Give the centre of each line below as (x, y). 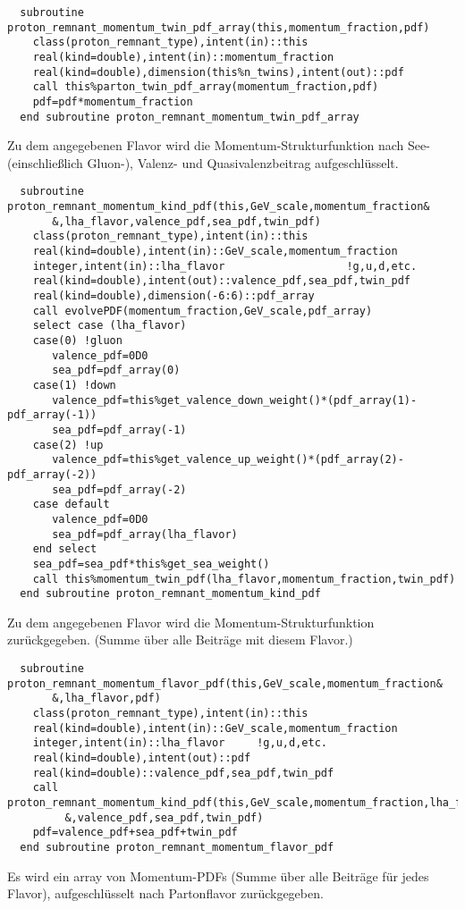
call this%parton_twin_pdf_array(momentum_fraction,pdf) (206, 87)
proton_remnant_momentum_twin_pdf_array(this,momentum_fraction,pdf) (219, 27)
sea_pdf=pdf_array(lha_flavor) (145, 534)
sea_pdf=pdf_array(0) (116, 370)
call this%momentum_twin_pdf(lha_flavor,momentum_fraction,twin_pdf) (244, 579)
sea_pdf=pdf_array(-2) (119, 489)
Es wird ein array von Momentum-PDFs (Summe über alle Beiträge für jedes (218, 875)
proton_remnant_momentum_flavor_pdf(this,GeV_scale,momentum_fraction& (225, 683)
